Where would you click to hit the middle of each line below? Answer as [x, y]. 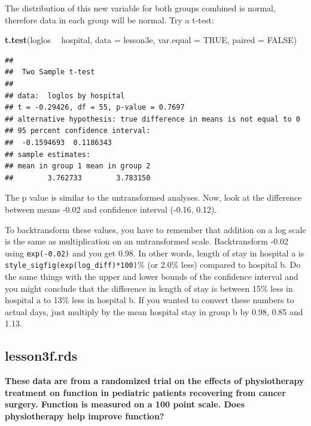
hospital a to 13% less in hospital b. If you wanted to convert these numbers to [150, 300]
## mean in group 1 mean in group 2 [78, 166]
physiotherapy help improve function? [85, 416]
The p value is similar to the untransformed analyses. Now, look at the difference [153, 197]
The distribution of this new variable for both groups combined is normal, [140, 8]
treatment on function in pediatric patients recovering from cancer [145, 392]
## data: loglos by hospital [65, 96]
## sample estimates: [48, 154]
